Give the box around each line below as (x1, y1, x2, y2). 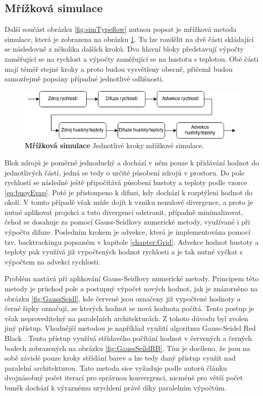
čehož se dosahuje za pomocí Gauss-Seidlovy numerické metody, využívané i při (5, 216, 250, 227)
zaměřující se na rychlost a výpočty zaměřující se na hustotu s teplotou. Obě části (5, 53, 258, 64)
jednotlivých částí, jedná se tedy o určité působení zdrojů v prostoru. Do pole (5, 167, 245, 178)
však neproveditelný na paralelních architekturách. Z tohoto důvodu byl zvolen (5, 313, 248, 323)
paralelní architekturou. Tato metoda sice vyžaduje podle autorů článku (5, 362, 227, 373)
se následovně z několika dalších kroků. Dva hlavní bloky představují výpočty (5, 43, 244, 54)
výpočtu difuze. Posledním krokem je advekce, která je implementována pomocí (5, 227, 250, 237)
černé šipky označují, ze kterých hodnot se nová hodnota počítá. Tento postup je (5, 303, 254, 314)
